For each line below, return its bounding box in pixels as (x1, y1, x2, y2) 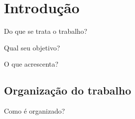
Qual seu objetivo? (4, 42, 60, 52)
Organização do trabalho (4, 83, 132, 98)
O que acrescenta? (4, 59, 58, 69)
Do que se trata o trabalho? (4, 26, 87, 36)
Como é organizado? (4, 106, 65, 116)
